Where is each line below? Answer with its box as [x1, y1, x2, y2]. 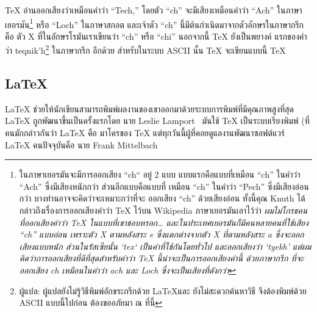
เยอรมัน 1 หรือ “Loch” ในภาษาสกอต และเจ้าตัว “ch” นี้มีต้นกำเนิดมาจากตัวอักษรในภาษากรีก [5, 16, 304, 31]
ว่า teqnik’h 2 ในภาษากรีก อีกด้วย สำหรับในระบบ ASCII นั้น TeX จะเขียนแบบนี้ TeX [5, 42, 286, 57]
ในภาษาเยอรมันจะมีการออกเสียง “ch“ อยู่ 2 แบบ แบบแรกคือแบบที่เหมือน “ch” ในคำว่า [19, 168, 301, 181]
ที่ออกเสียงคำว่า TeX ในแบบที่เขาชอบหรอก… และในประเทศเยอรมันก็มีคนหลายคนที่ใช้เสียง [19, 216, 308, 228]
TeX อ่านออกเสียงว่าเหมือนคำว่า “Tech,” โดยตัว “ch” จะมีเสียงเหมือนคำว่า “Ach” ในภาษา [5, 4, 302, 16]
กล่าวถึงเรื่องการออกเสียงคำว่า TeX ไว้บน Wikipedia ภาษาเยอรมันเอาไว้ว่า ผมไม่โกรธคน [19, 204, 308, 217]
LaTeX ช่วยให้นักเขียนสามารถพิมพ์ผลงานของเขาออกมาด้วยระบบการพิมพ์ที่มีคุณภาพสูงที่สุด [5, 102, 294, 115]
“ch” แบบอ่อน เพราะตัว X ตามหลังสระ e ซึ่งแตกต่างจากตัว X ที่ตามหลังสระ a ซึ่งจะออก [19, 228, 304, 241]
